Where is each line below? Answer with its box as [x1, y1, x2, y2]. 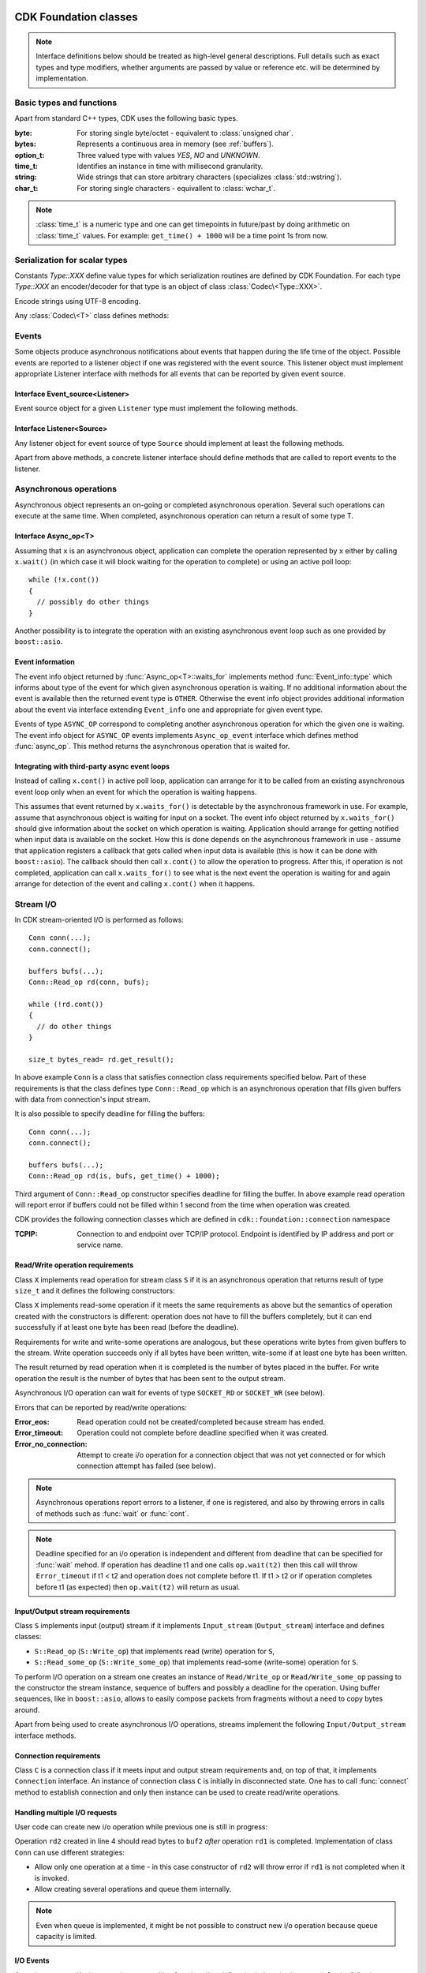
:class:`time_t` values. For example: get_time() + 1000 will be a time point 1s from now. [35, 230, 328, 240]
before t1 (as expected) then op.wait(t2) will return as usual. [35, 1582, 241, 1592]
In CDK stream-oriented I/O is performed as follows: [14, 915, 185, 925]
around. [14, 1705, 40, 1714]
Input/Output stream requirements [14, 1606, 130, 1615]
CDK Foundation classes [14, 10, 138, 24]
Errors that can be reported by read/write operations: [14, 1402, 187, 1412]
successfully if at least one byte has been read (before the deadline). [14, 1323, 239, 1332]
